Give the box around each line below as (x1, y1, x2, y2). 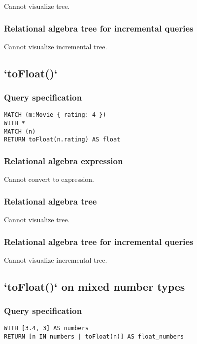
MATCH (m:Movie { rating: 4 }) (4, 111, 106, 119)
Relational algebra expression (4, 154, 123, 167)
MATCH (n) (4, 128, 36, 135)
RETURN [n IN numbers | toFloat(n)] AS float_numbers (4, 333, 184, 341)
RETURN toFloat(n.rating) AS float (4, 136, 121, 143)
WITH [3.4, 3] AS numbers (4, 325, 89, 332)
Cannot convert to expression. (4, 174, 95, 184)
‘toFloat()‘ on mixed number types (4, 278, 185, 294)
